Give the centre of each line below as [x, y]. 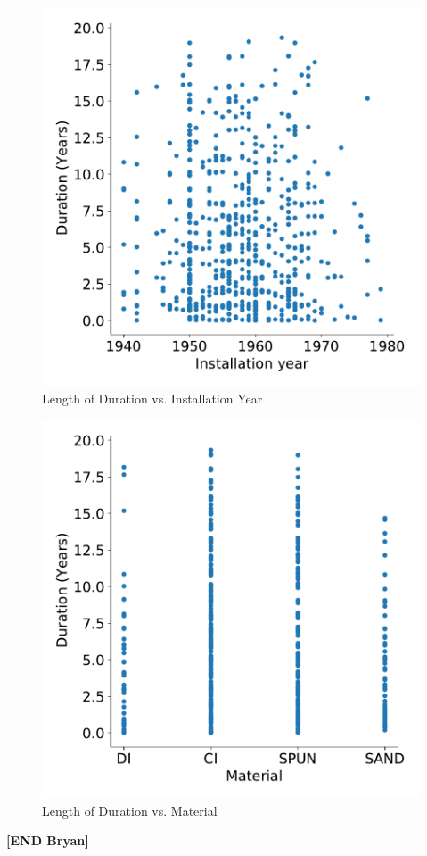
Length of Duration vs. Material [130, 810]
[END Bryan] [48, 840]
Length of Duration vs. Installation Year [152, 398]
